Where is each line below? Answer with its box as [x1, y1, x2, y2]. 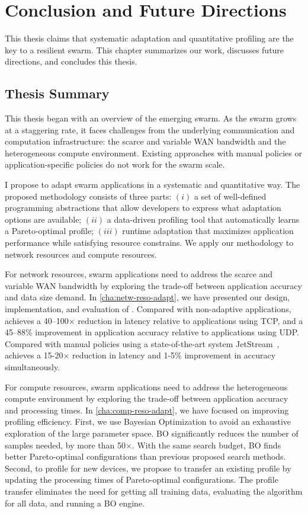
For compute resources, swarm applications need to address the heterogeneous [5, 380, 288, 393]
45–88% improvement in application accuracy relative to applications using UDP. [5, 326, 299, 338]
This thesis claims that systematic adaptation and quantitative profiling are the [5, 32, 294, 44]
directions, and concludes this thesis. [5, 55, 137, 68]
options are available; [5, 213, 82, 225]
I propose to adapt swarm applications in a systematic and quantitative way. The [5, 178, 300, 191]
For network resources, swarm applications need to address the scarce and [5, 268, 273, 280]
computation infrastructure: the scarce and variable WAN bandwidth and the [5, 135, 286, 148]
